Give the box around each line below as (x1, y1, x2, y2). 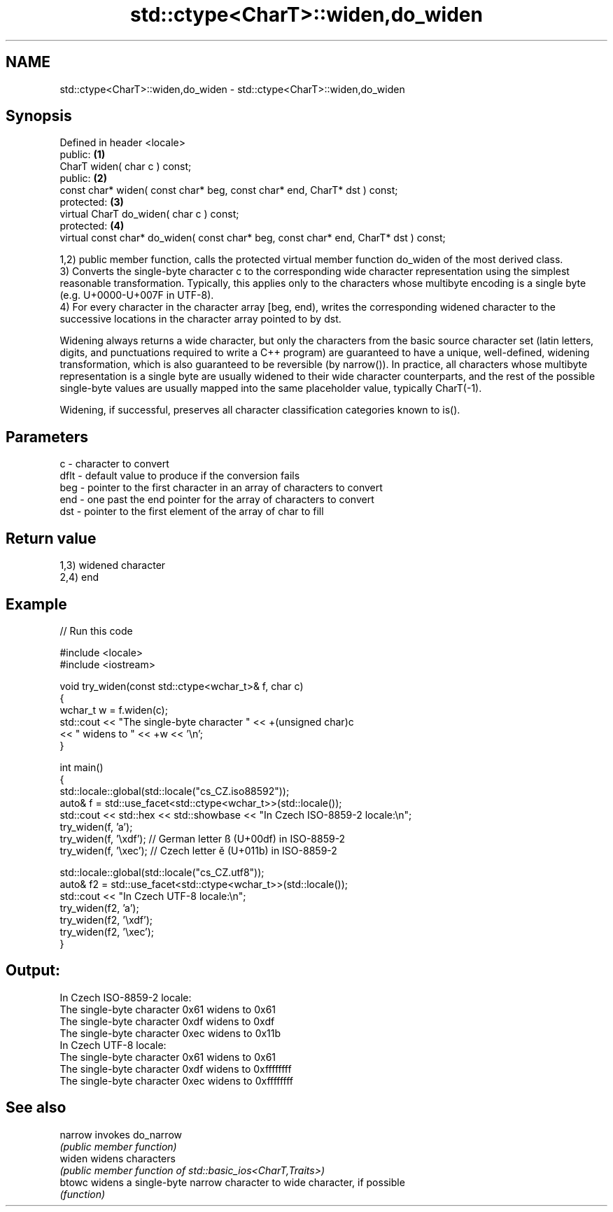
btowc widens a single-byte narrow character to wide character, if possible (59, 1176, 405, 1188)
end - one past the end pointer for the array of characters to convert (59, 493, 374, 506)
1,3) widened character (59, 559, 166, 572)
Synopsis (6, 107, 72, 125)
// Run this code (59, 624, 133, 637)
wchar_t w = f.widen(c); (59, 703, 168, 716)
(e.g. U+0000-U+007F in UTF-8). (59, 289, 214, 302)
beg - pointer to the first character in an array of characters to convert (59, 481, 383, 494)
